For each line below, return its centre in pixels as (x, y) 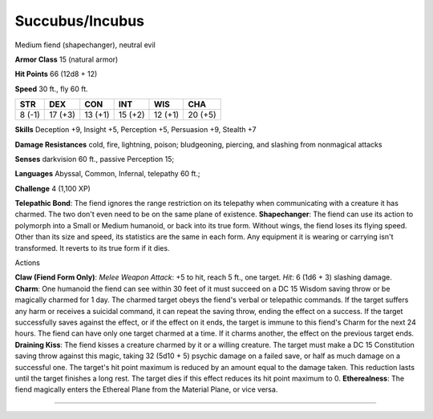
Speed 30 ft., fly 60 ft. (51, 89)
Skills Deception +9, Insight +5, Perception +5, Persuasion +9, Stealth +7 (136, 130)
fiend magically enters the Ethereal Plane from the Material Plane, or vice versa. (146, 389)
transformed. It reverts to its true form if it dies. (92, 248)
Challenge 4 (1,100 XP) (53, 188)
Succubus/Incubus (79, 21)
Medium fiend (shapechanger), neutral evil (85, 45)
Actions (27, 263)
